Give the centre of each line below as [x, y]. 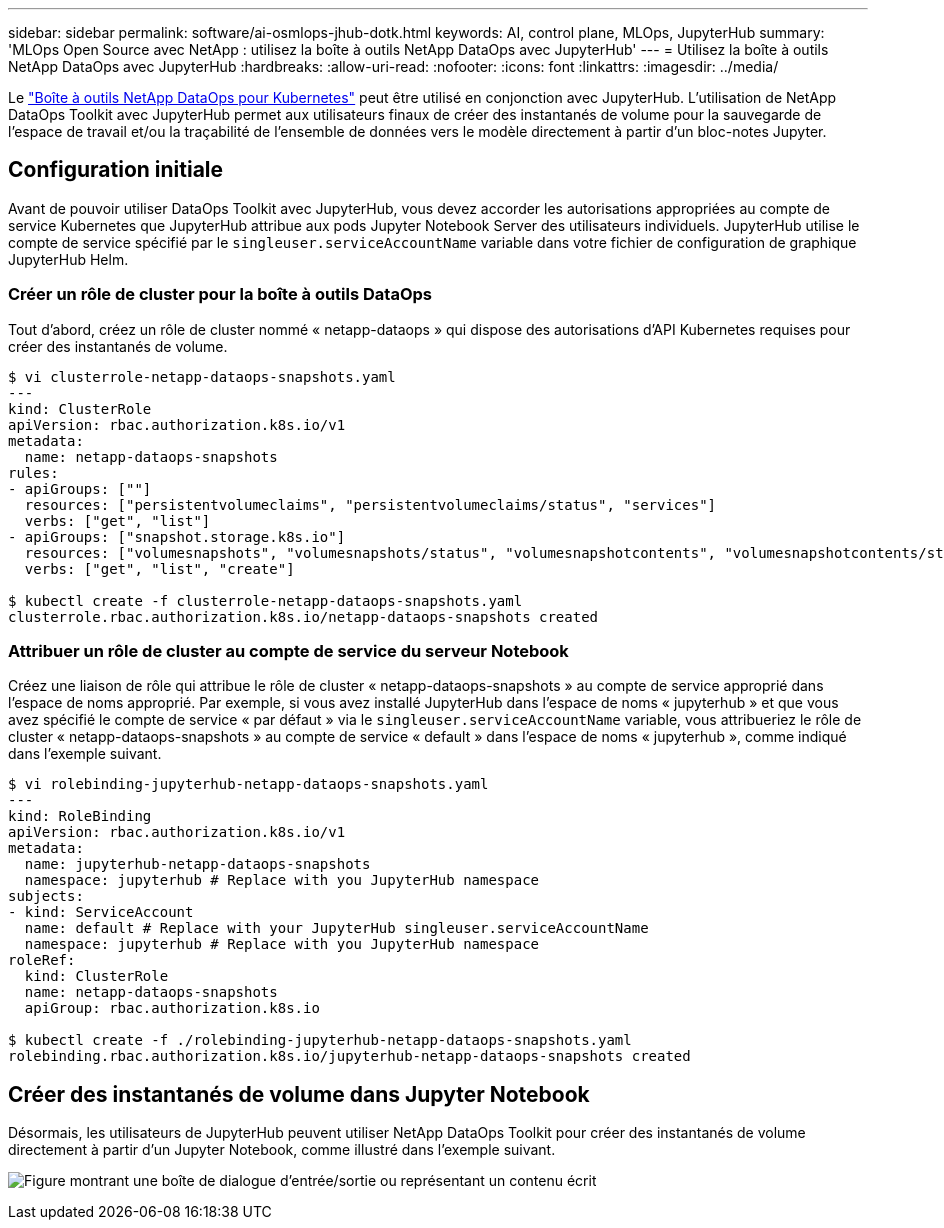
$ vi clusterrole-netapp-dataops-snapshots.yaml [202, 376]
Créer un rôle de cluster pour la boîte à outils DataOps [220, 294]
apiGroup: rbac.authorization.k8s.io [172, 1008]
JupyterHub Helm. [68, 259]
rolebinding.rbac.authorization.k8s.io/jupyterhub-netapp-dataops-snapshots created [349, 1056]
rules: [33, 472]
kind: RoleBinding [80, 816]
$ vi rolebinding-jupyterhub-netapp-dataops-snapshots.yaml [248, 784]
